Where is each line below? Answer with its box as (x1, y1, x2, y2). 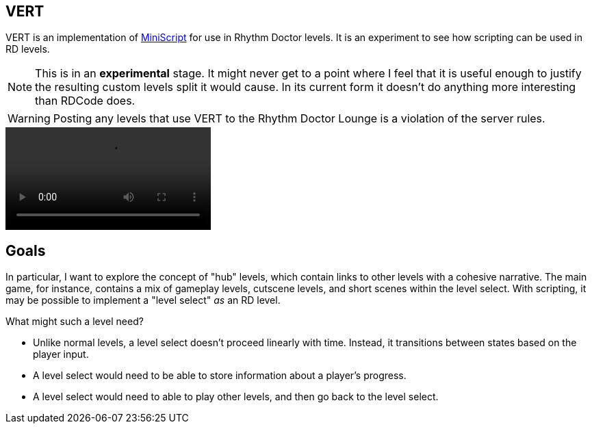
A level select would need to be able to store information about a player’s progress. (33, 369, 407, 382)
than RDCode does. (35, 94, 136, 108)
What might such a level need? (5, 315, 144, 328)
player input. (33, 348, 89, 361)
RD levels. (5, 43, 50, 55)
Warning (8, 112, 51, 126)
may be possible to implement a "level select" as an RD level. (5, 294, 281, 307)
